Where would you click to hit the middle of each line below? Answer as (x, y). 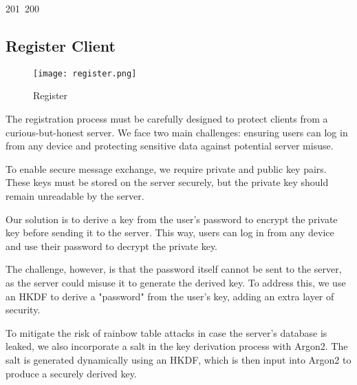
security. (23, 310)
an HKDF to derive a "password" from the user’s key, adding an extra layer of (170, 296)
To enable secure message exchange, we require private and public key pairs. (166, 168)
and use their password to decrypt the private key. (111, 246)
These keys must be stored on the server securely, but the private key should (167, 182)
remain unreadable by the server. (75, 196)
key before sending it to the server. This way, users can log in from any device (170, 232)
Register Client (61, 45)
